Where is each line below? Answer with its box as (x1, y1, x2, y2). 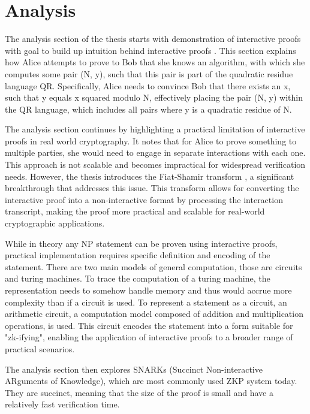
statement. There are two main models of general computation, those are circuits (5, 260, 302, 273)
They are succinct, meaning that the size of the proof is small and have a (5, 386, 273, 398)
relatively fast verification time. (5, 398, 120, 410)
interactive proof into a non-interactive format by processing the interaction (5, 193, 283, 206)
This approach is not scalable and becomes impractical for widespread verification (5, 158, 306, 171)
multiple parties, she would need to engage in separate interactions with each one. (5, 146, 306, 159)
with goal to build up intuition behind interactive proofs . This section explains (5, 44, 296, 56)
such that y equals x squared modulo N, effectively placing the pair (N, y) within (5, 91, 303, 104)
